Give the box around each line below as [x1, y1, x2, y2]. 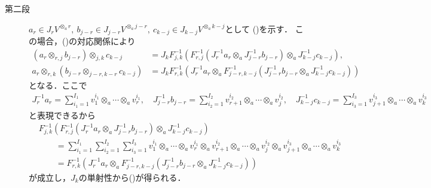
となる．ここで [29, 78, 87, 91]
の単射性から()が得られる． [78, 171, 186, 183]
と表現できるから [29, 108, 96, 121]
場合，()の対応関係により [36, 35, 136, 47]
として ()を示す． [225, 22, 292, 35]
